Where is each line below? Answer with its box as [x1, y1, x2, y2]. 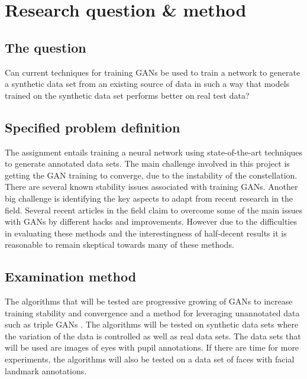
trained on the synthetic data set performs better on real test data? [5, 89, 250, 101]
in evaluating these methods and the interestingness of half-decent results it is [5, 226, 287, 239]
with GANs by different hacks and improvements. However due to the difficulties [5, 215, 297, 228]
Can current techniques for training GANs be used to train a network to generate [5, 66, 300, 78]
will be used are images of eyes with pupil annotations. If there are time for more [5, 341, 299, 354]
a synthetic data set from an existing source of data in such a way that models [5, 77, 290, 90]
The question [5, 38, 86, 56]
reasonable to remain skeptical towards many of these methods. [5, 238, 234, 251]
